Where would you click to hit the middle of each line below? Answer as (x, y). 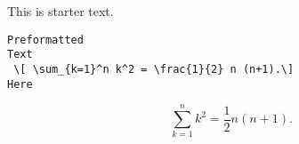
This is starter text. (61, 11)
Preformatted (45, 40)
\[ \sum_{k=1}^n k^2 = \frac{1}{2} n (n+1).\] (154, 69)
